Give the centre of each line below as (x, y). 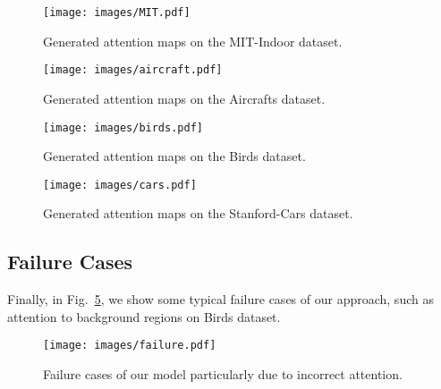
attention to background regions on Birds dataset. (144, 316)
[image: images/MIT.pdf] (117, 13)
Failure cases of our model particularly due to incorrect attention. (223, 374)
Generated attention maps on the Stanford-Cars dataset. (198, 213)
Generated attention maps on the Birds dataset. (174, 156)
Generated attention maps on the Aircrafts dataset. (184, 98)
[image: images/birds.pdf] (123, 127)
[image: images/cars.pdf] (120, 185)
